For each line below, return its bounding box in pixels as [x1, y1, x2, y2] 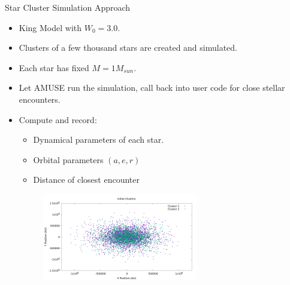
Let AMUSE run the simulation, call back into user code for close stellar [19, 81, 285, 94]
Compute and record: [19, 113, 97, 125]
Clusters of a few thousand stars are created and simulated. [19, 41, 238, 54]
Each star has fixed [19, 61, 89, 73]
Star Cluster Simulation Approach [5, 1, 131, 13]
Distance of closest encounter [33, 173, 140, 186]
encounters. [19, 93, 61, 105]
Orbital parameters [33, 153, 104, 166]
